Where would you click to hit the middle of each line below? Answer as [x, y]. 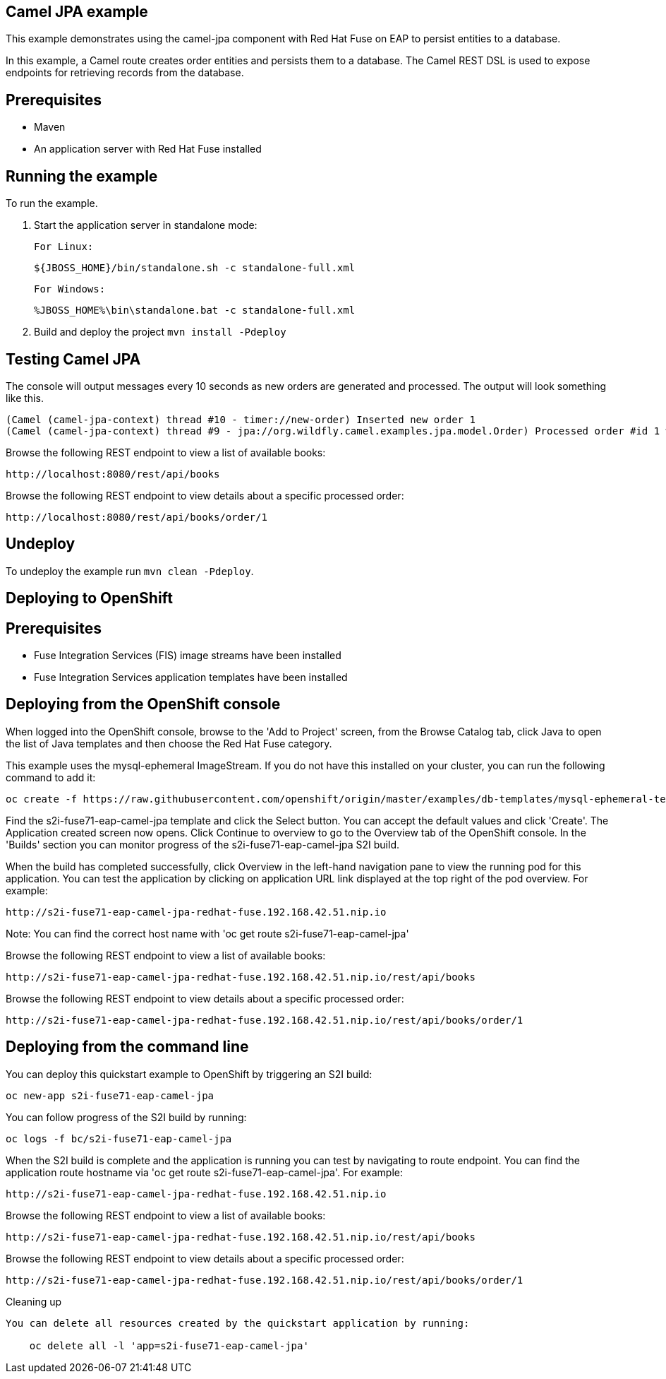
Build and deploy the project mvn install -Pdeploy [160, 332]
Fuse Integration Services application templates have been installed [191, 677]
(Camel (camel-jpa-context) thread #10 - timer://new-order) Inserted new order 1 [241, 419]
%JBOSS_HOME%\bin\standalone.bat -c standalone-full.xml [195, 310]
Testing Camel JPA [73, 359]
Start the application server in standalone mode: [146, 225]
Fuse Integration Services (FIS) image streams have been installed [188, 656]
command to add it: [51, 777]
